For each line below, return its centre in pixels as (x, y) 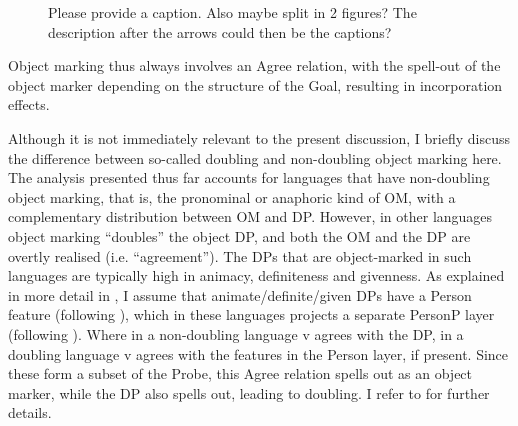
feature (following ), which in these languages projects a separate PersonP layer (251, 314)
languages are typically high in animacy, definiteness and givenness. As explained (256, 275)
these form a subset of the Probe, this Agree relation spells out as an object (240, 373)
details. (30, 412)
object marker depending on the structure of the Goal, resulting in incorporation (255, 84)
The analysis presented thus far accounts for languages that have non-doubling (249, 177)
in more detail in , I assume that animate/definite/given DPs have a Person (240, 294)
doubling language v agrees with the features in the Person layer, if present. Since (258, 353)
